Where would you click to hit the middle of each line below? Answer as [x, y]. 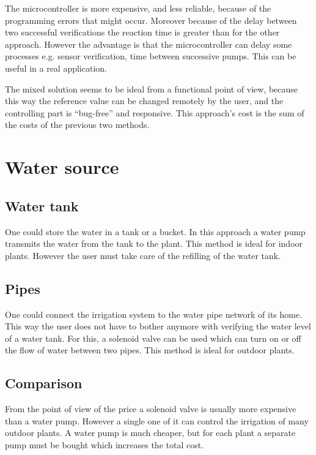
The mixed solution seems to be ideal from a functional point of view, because [152, 88]
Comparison [44, 383]
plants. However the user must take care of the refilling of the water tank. [143, 255]
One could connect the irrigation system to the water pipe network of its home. [154, 314]
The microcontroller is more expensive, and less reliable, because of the [138, 8]
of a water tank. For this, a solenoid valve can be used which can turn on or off [153, 338]
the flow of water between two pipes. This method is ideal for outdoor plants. [150, 350]
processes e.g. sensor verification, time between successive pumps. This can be [151, 56]
